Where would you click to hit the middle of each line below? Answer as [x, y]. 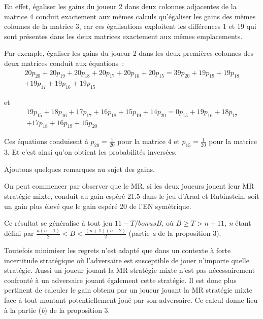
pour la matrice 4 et [149, 141]
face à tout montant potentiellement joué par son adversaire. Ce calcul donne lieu [131, 299]
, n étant [238, 223]
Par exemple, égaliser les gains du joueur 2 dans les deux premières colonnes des [129, 53]
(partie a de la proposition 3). [175, 233]
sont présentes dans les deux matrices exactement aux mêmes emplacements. [123, 36]
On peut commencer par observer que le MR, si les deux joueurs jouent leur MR [129, 186]
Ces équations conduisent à [46, 141]
